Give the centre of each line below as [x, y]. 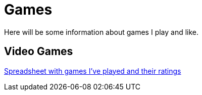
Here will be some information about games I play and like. [102, 32]
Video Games [39, 52]
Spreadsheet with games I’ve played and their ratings [93, 71]
